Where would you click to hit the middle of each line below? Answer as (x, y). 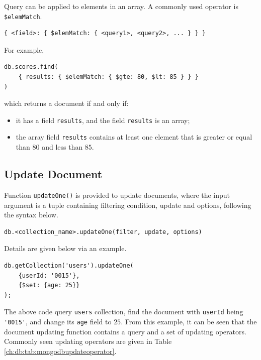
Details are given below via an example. (65, 248)
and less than (62, 147)
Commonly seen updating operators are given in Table (88, 341)
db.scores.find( (31, 67)
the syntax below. (31, 215)
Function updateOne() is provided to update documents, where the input (117, 195)
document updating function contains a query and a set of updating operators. (125, 331)
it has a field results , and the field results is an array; (103, 120)
